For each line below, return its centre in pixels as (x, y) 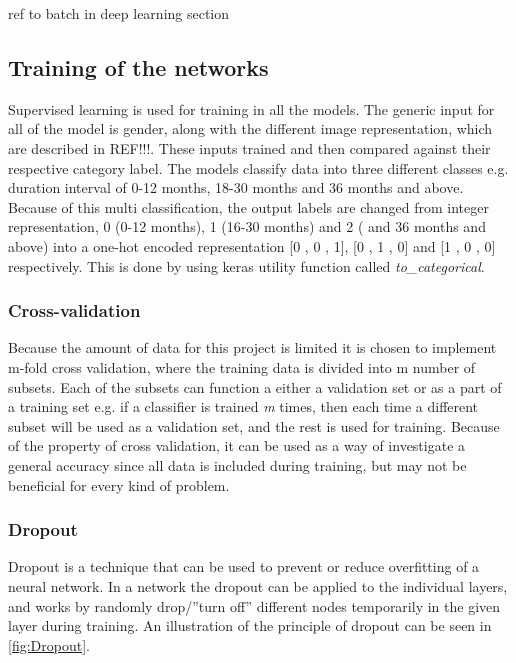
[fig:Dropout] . (49, 644)
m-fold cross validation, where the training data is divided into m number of (242, 366)
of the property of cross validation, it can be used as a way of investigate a (237, 445)
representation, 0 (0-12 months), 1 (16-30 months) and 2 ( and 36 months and (247, 226)
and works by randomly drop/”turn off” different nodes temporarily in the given (254, 605)
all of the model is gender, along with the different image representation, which (250, 128)
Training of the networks (138, 66)
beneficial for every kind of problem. (119, 484)
